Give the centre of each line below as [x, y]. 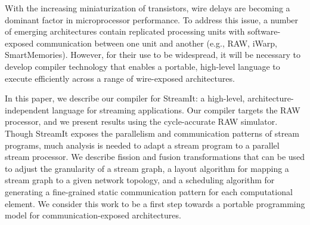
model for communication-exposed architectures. [93, 215]
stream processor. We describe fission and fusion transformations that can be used [155, 157]
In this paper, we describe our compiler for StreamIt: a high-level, [125, 98]
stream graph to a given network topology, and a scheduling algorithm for [140, 180]
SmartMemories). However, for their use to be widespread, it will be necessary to [153, 55]
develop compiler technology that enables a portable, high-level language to [142, 66]
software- [264, 31]
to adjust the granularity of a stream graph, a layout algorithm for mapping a [147, 168]
